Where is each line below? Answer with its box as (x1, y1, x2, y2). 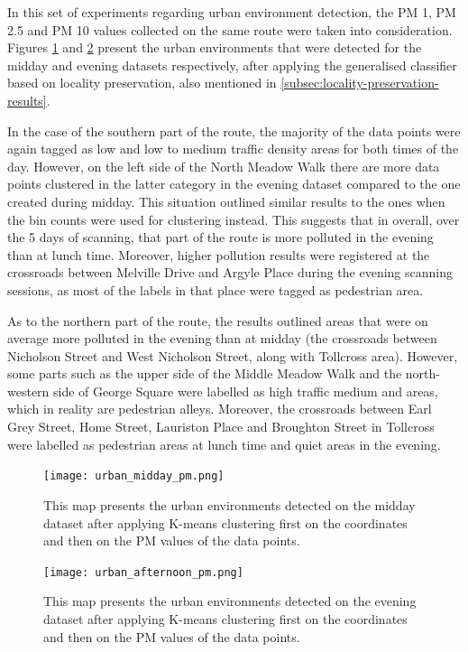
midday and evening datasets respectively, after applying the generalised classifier (7, 55, 457, 74)
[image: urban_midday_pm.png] (43, 470, 225, 483)
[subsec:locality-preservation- (280, 73, 439, 92)
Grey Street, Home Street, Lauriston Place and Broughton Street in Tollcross (7, 417, 435, 436)
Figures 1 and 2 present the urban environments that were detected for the (7, 38, 422, 57)
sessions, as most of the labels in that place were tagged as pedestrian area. (7, 280, 424, 299)
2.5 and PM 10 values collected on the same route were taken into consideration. (7, 20, 453, 39)
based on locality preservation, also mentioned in (7, 73, 277, 92)
